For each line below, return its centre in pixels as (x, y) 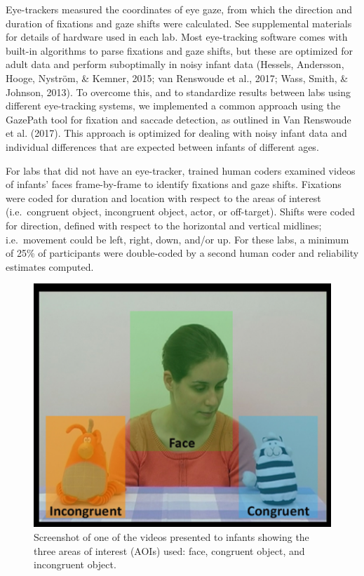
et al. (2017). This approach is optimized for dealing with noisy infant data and (176, 133)
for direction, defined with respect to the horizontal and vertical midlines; (164, 225)
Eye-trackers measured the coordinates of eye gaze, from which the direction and (179, 9)
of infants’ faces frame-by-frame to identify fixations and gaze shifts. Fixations (174, 184)
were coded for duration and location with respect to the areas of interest (163, 197)
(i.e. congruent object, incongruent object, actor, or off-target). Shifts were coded (181, 212)
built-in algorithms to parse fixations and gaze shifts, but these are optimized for (179, 50)
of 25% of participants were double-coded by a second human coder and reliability (182, 253)
